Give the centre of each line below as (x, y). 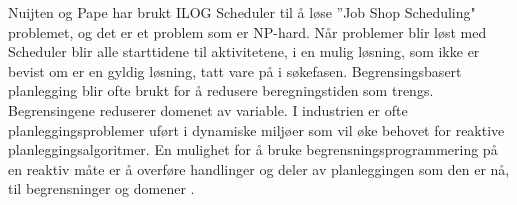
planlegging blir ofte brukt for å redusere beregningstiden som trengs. (221, 90)
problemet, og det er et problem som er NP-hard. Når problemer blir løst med (247, 31)
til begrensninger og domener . (101, 188)
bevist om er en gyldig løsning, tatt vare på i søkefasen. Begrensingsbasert (235, 70)
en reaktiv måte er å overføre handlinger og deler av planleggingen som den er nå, (259, 168)
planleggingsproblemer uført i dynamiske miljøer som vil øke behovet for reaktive (256, 129)
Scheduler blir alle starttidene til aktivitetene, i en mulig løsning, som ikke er (244, 51)
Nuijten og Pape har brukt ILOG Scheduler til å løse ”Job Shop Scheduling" (242, 12)
